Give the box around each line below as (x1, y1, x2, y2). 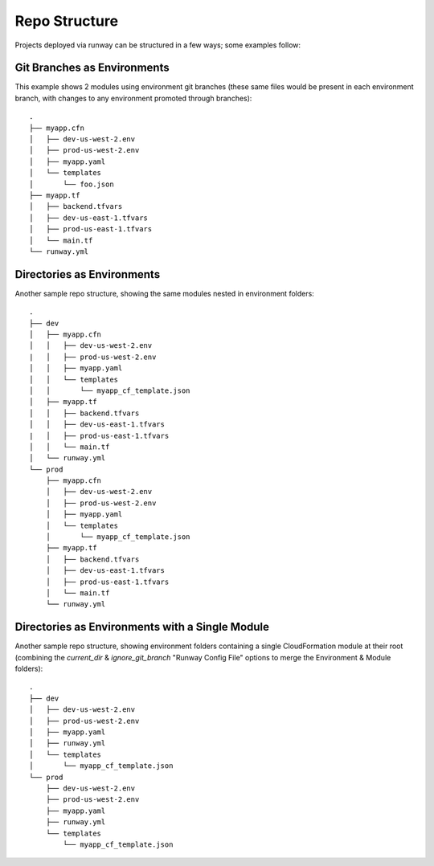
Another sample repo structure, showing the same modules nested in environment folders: (14, 288, 315, 298)
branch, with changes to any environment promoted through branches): (14, 93, 252, 103)
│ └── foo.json (29, 179, 114, 189)
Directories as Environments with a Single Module (14, 620, 269, 634)
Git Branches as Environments (14, 61, 170, 75)
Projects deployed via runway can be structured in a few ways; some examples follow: (14, 40, 301, 50)
